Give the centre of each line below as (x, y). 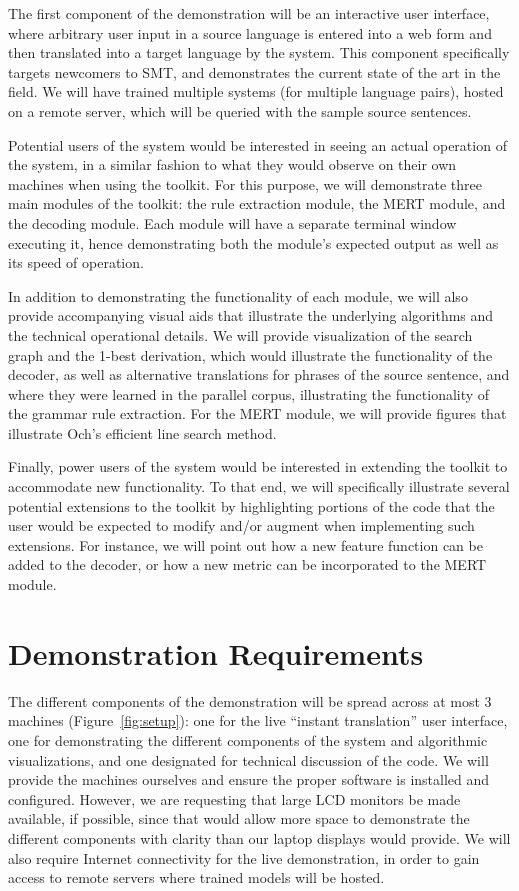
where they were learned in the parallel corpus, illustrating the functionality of (249, 393)
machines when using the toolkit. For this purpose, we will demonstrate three (245, 183)
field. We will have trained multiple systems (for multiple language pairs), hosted (256, 91)
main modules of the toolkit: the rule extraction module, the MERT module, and (257, 203)
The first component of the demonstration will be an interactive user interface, (249, 13)
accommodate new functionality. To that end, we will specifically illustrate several (259, 486)
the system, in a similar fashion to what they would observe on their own (232, 164)
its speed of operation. (76, 262)
